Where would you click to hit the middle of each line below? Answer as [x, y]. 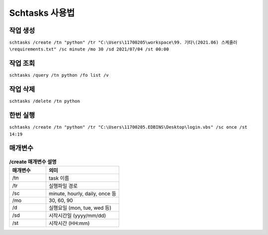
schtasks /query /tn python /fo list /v [59, 75]
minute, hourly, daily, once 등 [83, 193]
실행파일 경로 [63, 186]
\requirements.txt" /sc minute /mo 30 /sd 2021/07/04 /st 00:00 [89, 49]
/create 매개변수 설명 [33, 162]
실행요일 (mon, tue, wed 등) [80, 208]
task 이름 [59, 178]
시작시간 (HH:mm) [69, 223]
